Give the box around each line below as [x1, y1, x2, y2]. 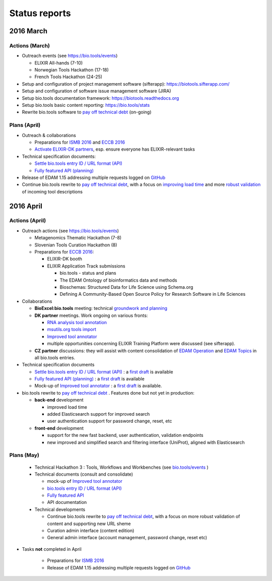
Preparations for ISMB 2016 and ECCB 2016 [34, 139, 125, 145]
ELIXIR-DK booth [47, 256, 83, 262]
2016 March [9, 27, 48, 35]
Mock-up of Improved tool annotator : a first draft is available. [34, 383, 162, 389]
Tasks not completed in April [22, 546, 82, 552]
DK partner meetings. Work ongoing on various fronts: [34, 312, 148, 318]
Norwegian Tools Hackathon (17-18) [34, 67, 109, 73]
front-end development [34, 425, 84, 431]
